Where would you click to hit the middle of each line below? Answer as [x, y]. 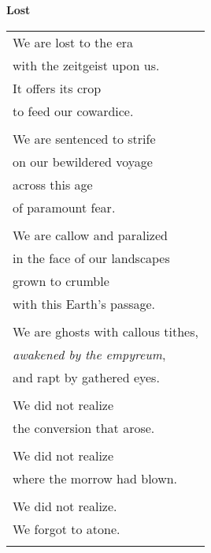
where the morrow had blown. [95, 478]
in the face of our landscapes [91, 258]
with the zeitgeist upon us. [86, 65]
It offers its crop [57, 88]
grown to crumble [61, 280]
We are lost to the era [73, 42]
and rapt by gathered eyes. [86, 377]
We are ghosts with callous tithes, [105, 331]
